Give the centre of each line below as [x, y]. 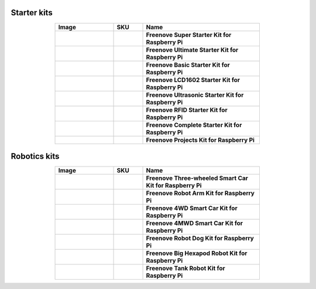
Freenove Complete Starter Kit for [194, 125]
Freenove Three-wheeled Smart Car [197, 178]
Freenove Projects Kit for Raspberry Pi [200, 140]
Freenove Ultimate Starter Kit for [192, 50]
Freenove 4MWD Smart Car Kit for [194, 223]
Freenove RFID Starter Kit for [187, 110]
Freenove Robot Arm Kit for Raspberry [200, 193]
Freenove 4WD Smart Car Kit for [192, 208]
